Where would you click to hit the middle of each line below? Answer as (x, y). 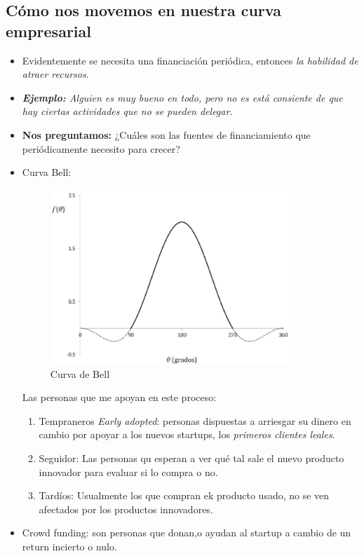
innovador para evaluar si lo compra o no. (128, 472)
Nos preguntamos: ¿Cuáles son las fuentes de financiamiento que (166, 134)
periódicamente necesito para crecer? (101, 148)
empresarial (48, 30)
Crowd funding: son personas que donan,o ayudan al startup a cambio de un (187, 533)
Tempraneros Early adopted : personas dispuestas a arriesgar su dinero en (195, 420)
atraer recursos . (55, 74)
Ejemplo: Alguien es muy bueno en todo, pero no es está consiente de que (182, 97)
